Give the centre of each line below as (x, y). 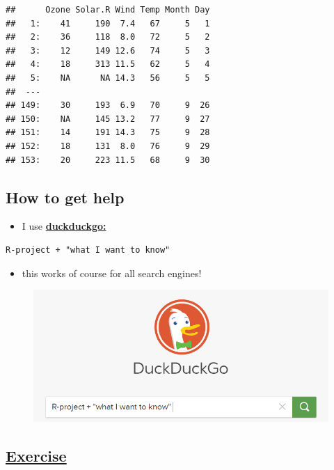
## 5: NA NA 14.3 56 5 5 (108, 78)
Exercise (36, 455)
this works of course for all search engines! (112, 273)
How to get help (65, 197)
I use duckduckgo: (64, 226)
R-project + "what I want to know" (88, 250)
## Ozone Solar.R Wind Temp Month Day (108, 10)
